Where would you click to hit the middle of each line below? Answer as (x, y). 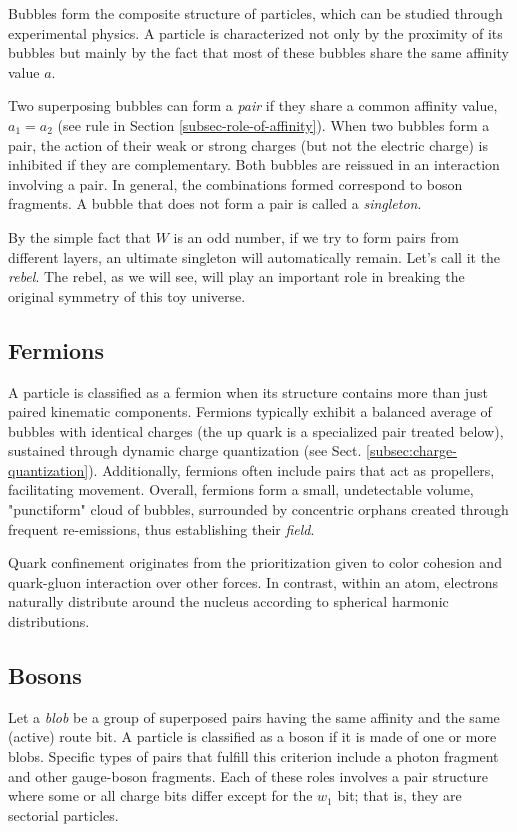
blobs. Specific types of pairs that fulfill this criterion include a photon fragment (253, 756)
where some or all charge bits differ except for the (160, 795)
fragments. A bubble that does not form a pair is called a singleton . (215, 203)
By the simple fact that (79, 236)
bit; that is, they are (399, 795)
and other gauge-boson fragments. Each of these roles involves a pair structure (248, 775)
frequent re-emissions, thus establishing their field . (161, 528)
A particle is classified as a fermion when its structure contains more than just (248, 391)
